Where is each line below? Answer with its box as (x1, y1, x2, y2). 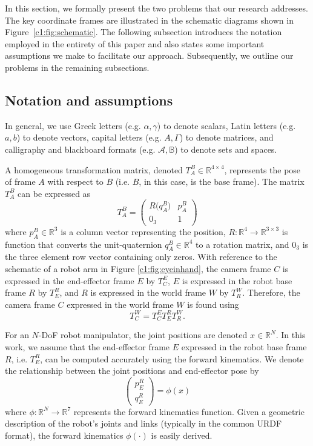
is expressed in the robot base (182, 274, 292, 287)
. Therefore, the (242, 286, 300, 299)
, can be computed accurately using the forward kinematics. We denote (40, 352, 304, 365)
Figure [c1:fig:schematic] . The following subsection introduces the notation (5, 25, 282, 38)
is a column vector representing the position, (61, 225, 226, 238)
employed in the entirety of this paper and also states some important (5, 37, 265, 50)
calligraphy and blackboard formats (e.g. (5, 142, 156, 155)
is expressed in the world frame (90, 286, 206, 299)
